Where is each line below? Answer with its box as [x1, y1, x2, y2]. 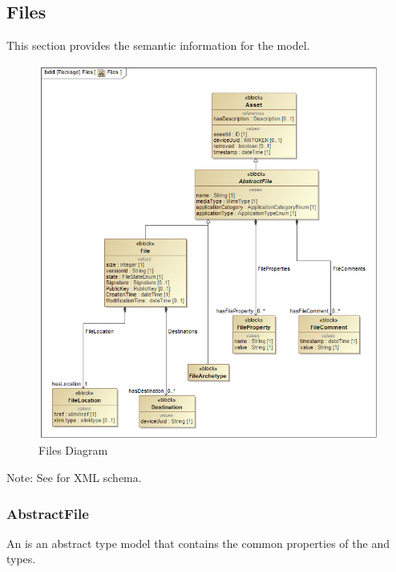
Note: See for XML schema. [6, 469, 142, 485]
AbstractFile [6, 503, 89, 523]
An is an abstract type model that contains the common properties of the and [6, 534, 390, 551]
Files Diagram [38, 442, 108, 459]
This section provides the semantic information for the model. [6, 37, 310, 54]
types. [6, 550, 36, 567]
